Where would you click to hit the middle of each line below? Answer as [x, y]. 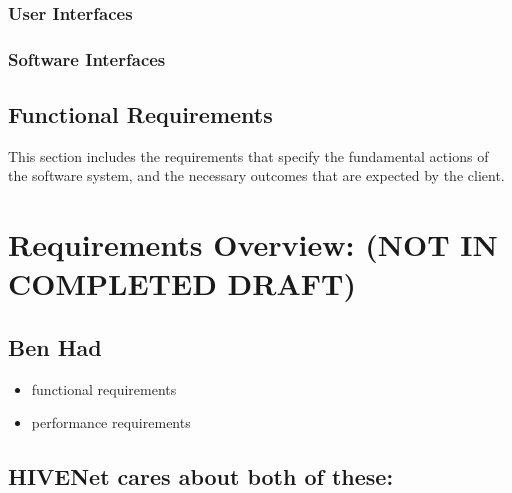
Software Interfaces [87, 58]
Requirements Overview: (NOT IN [253, 244]
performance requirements [111, 422]
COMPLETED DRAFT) [182, 283]
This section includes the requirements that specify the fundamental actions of [248, 155]
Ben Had [55, 347]
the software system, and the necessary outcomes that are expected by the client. [256, 175]
